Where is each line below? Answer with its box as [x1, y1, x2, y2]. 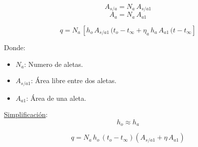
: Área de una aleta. [26, 92, 86, 103]
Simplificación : [4, 109, 48, 119]
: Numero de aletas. [24, 59, 83, 69]
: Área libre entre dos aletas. [31, 75, 117, 86]
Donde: [4, 42, 26, 52]
